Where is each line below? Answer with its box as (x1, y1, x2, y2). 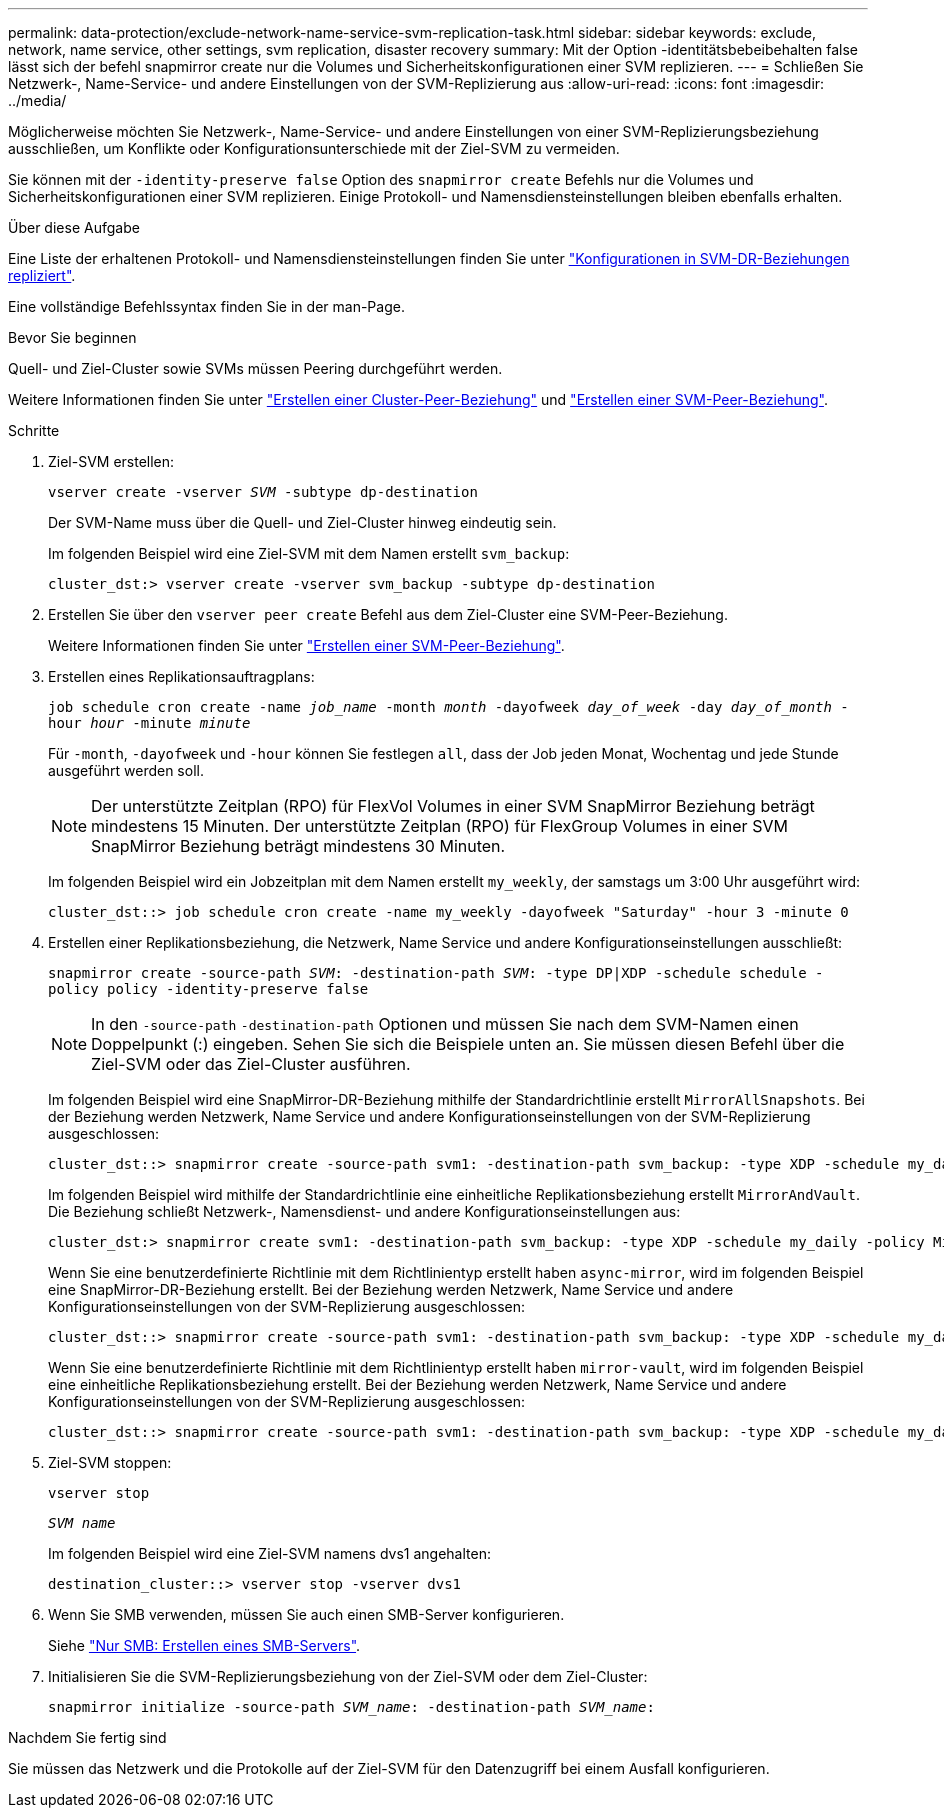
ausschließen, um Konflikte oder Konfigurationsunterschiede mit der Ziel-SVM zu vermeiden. (8, 140, 620, 157)
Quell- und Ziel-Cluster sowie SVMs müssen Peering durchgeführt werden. (8, 360, 503, 377)
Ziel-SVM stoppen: (48, 1454, 172, 1471)
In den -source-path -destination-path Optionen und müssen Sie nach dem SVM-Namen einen (91, 1014, 799, 1034)
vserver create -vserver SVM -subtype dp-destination (48, 484, 478, 500)
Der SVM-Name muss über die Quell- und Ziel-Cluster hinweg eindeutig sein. (48, 514, 557, 531)
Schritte (8, 422, 60, 439)
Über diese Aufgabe (8, 219, 140, 236)
